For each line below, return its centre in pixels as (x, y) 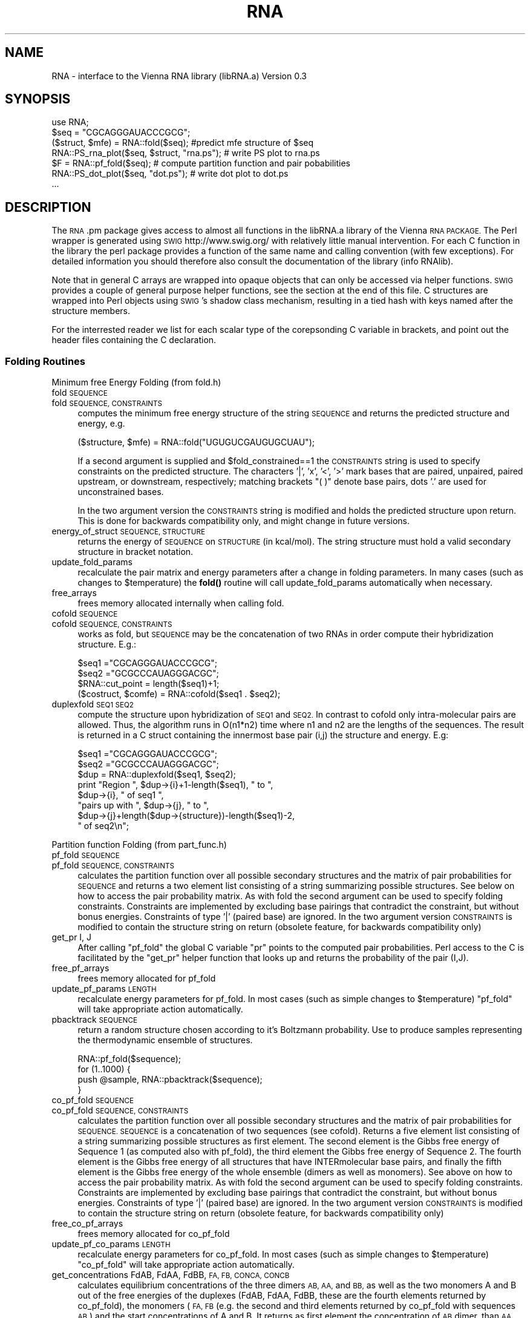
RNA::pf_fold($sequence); (129, 1059)
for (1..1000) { (104, 1069)
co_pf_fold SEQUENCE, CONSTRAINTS (120, 1110)
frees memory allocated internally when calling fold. (181, 603)
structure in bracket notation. (136, 552)
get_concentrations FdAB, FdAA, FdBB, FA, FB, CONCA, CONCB (171, 1275)
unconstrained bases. (121, 492)
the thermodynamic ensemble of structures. (165, 1040)
